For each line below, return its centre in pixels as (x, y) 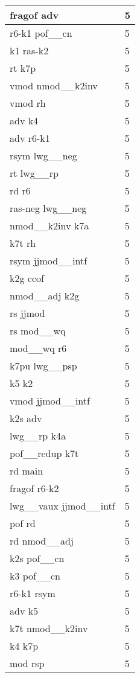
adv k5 (24, 611)
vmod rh (28, 103)
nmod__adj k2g (45, 296)
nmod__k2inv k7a (49, 225)
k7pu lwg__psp (43, 366)
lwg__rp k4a (38, 436)
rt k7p (23, 68)
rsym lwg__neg (43, 155)
